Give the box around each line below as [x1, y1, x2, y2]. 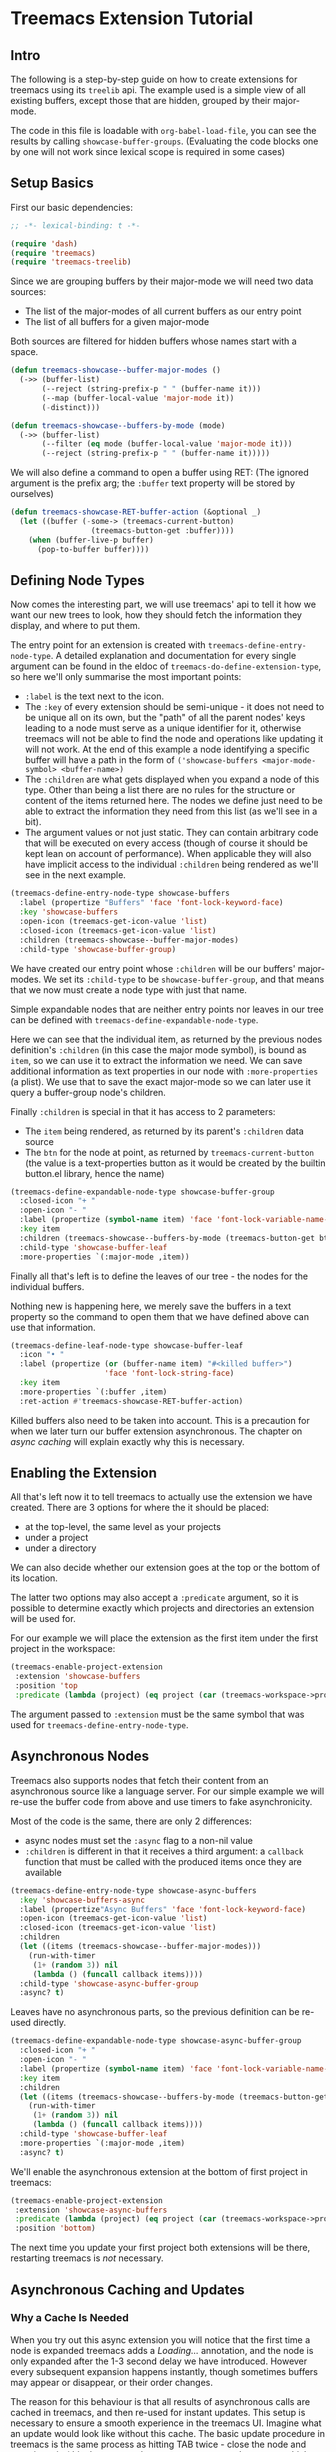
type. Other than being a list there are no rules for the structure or [24, 784, 296, 796]
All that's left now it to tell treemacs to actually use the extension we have [10, 1491, 313, 1503]
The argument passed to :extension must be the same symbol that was [10, 1708, 305, 1720]
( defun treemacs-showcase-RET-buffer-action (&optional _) [10, 507, 262, 517]
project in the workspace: [10, 1643, 116, 1655]
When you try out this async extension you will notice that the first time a [10, 2333, 311, 2346]
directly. [33, 2017, 67, 2029]
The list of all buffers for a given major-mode [24, 316, 210, 328]
